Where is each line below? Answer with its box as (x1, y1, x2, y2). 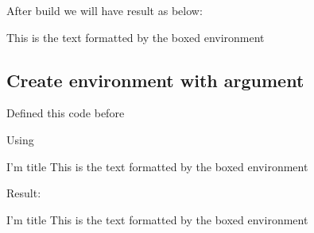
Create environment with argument (6, 67, 304, 92)
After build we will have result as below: (6, 2, 203, 18)
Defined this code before (6, 105, 125, 121)
